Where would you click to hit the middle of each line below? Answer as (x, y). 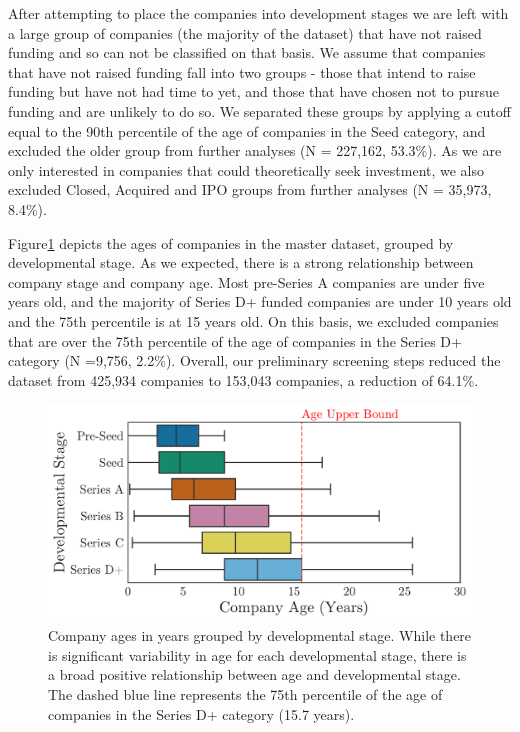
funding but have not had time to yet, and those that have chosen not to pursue (254, 91)
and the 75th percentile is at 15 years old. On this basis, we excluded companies (253, 320)
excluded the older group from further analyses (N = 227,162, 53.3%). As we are (255, 150)
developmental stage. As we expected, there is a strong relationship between (241, 262)
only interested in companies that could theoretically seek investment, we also (246, 169)
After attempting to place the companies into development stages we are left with (258, 13)
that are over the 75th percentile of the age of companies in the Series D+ (235, 340)
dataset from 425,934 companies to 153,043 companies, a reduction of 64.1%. (243, 379)
